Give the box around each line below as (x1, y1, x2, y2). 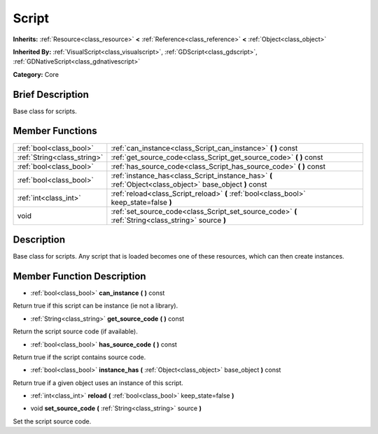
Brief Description (13, 88, 89, 101)
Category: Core (13, 70, 59, 78)
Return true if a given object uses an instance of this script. (13, 378, 183, 387)
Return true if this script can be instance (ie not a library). (13, 301, 178, 310)
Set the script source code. (13, 417, 92, 426)
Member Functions (13, 125, 97, 137)
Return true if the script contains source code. (13, 353, 146, 361)
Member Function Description (13, 270, 146, 282)
